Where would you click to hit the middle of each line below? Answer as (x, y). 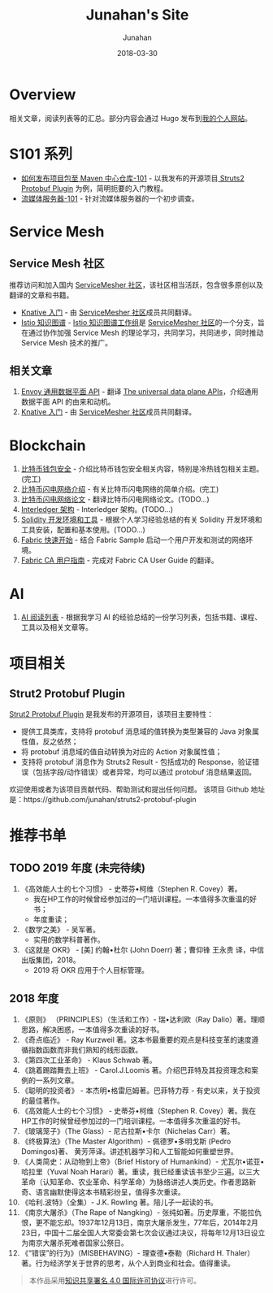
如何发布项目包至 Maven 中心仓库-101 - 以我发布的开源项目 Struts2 (132, 178)
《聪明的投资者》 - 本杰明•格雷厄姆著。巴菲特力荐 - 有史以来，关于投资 (141, 1091)
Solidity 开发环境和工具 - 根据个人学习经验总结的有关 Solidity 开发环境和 (141, 520)
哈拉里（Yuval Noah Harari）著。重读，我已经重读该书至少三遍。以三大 (141, 1172)
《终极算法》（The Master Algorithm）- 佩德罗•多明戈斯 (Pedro (126, 1141)
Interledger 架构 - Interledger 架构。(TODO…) (97, 510)
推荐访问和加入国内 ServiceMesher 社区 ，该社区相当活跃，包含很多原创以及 (136, 284)
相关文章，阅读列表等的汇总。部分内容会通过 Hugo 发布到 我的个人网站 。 (131, 118)
